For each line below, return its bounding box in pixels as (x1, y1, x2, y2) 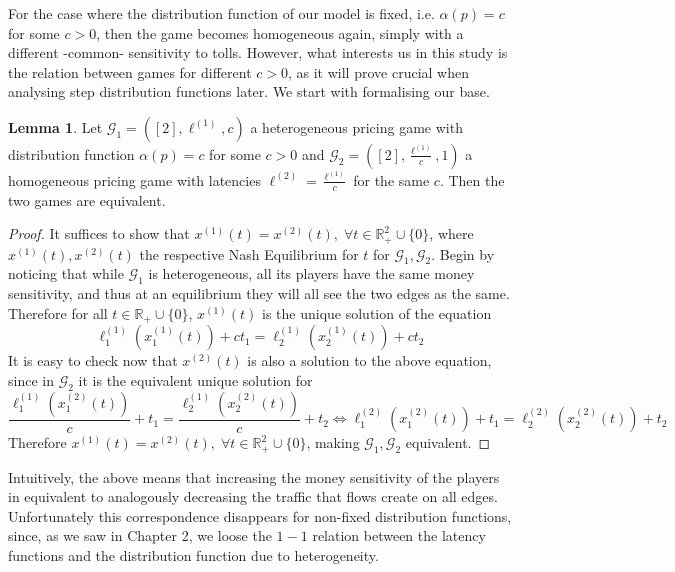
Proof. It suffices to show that (8, 223, 190, 244)
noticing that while (8, 263, 124, 284)
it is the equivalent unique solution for (78, 369, 313, 390)
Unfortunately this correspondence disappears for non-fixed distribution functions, (8, 505, 512, 526)
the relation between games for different (8, 61, 252, 82)
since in (8, 369, 54, 390)
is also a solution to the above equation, (247, 350, 492, 371)
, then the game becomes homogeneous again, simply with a (96, 22, 464, 43)
